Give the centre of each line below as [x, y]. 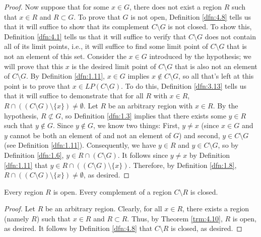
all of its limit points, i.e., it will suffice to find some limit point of [106, 46]
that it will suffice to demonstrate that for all [74, 96]
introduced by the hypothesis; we [200, 56]
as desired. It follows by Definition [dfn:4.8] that [78, 228]
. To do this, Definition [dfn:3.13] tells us [184, 85]
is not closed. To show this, [210, 26]
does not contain [230, 36]
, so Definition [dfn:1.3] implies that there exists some [144, 115]
